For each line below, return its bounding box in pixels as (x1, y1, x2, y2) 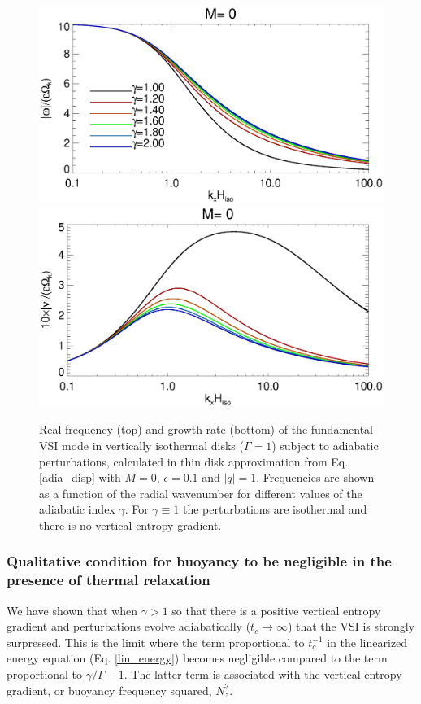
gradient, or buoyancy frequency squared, (7, 681, 212, 698)
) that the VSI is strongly (287, 618, 415, 635)
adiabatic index (39, 501, 115, 518)
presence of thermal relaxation (7, 570, 210, 590)
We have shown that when (7, 601, 138, 619)
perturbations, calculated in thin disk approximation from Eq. (39, 453, 349, 470)
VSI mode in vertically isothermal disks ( (39, 436, 244, 453)
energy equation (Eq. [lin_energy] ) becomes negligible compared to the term (7, 649, 388, 667)
